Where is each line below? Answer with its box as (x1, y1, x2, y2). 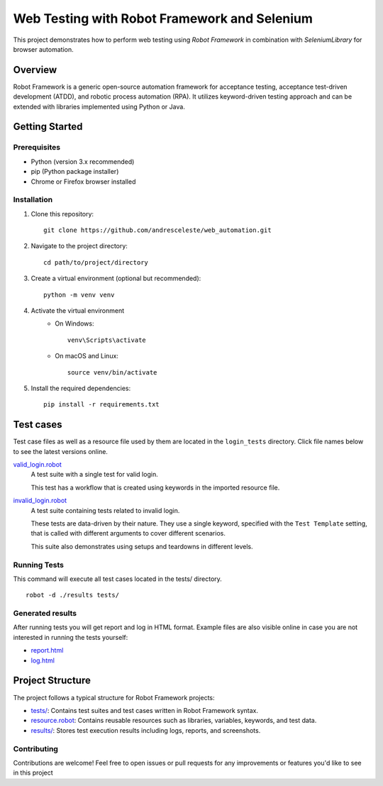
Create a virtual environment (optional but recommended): (30, 274, 201, 283)
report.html (30, 646, 64, 655)
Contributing (13, 743, 58, 753)
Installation (13, 195, 53, 205)
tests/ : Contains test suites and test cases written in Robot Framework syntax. (30, 706, 259, 714)
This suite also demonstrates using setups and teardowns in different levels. (30, 542, 253, 550)
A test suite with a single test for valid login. (30, 470, 159, 479)
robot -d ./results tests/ (26, 591, 120, 599)
